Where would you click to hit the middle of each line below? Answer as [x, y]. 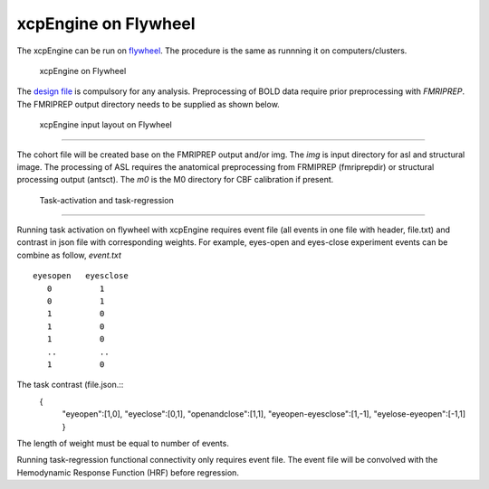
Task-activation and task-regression [106, 200]
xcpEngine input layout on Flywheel [105, 125]
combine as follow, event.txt [69, 255]
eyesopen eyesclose [81, 276]
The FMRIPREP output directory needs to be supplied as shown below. [148, 104]
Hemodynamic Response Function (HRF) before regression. [128, 472]
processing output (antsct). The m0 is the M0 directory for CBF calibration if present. [175, 180]
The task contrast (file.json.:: [70, 385]
